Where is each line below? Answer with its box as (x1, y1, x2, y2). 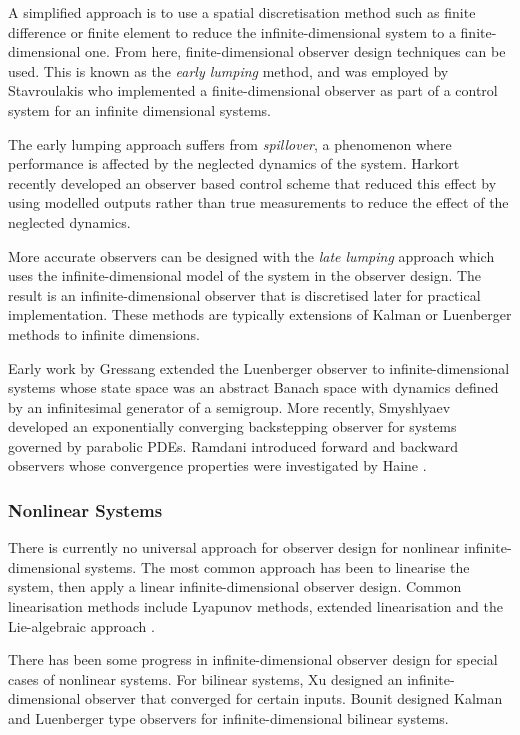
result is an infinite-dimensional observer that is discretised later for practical (8, 284, 481, 305)
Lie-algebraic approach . (8, 615, 155, 636)
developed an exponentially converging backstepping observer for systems (8, 416, 457, 437)
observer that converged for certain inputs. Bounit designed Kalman (85, 688, 503, 709)
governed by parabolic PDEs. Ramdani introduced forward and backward (8, 435, 458, 456)
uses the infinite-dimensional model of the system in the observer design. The (8, 265, 482, 286)
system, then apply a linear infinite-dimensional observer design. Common (8, 576, 462, 597)
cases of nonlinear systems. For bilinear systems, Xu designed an (8, 668, 403, 689)
